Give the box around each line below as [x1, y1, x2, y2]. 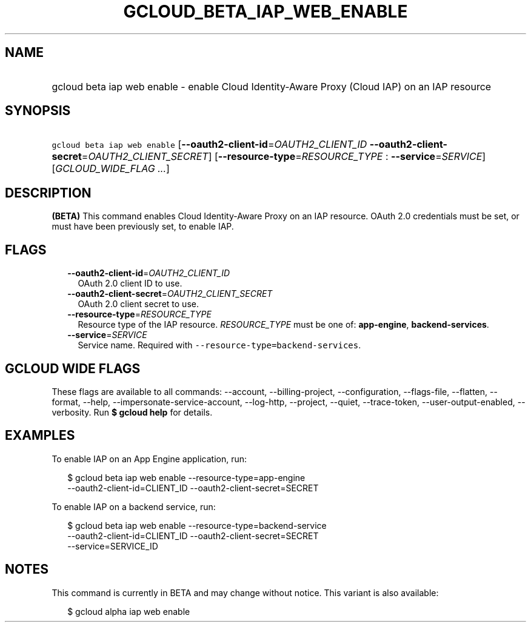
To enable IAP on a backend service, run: [52, 501, 216, 512]
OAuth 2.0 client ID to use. [78, 278, 182, 289]
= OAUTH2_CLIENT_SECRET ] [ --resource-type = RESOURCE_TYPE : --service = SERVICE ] [81, 150, 486, 163]
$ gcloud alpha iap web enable [67, 606, 190, 617]
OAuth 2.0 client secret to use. [78, 299, 199, 310]
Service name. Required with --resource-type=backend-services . [78, 340, 361, 351]
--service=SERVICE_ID [67, 540, 158, 551]
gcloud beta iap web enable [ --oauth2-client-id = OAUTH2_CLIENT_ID [52, 138, 367, 151]
